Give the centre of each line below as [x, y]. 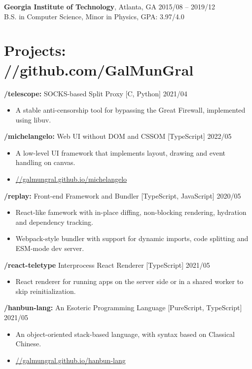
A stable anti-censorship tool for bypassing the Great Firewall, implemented [130, 110]
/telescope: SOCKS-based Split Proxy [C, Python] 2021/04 [96, 93]
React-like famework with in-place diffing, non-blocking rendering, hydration [131, 212]
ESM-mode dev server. [50, 248]
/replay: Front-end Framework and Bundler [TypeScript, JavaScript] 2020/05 [123, 195]
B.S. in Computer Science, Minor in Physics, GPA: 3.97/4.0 [94, 16]
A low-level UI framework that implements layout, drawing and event [121, 152]
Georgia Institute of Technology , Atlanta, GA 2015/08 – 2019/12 [109, 6]
